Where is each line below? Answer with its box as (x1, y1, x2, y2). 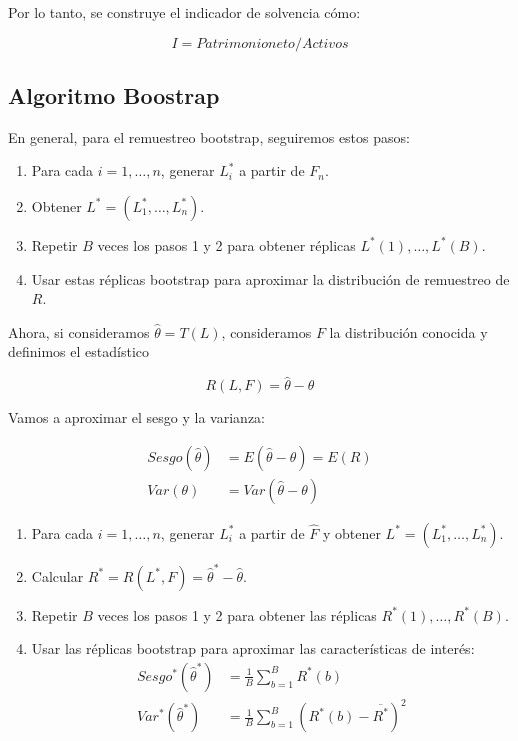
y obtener (322, 522, 381, 543)
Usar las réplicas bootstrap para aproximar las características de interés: (31, 638, 475, 659)
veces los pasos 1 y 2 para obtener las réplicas (97, 604, 377, 625)
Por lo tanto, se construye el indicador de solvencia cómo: (8, 2, 361, 22)
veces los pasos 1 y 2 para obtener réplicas (97, 234, 356, 255)
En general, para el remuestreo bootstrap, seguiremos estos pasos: (8, 126, 410, 147)
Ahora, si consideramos (8, 321, 150, 342)
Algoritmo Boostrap (8, 79, 220, 110)
